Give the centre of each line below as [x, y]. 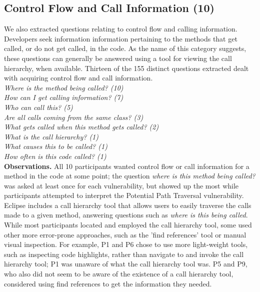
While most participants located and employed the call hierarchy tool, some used [128, 225]
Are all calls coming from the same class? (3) [74, 117]
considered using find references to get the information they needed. [108, 283]
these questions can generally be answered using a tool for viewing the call [118, 58]
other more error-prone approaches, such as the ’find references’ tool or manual [125, 234]
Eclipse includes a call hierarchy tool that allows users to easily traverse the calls [128, 205]
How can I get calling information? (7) [64, 97]
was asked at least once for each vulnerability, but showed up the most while [121, 185]
